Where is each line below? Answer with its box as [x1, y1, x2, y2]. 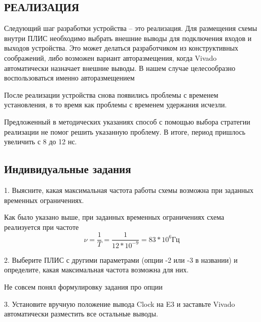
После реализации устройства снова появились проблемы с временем [4, 89, 218, 100]
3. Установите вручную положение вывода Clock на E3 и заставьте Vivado [4, 298, 235, 309]
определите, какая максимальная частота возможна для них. [4, 264, 189, 275]
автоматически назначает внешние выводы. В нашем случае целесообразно [4, 62, 236, 73]
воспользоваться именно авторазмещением [4, 72, 135, 83]
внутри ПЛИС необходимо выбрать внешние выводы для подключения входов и [4, 32, 252, 43]
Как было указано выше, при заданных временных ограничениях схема [4, 212, 225, 222]
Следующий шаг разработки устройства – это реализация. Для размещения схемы [4, 23, 257, 33]
